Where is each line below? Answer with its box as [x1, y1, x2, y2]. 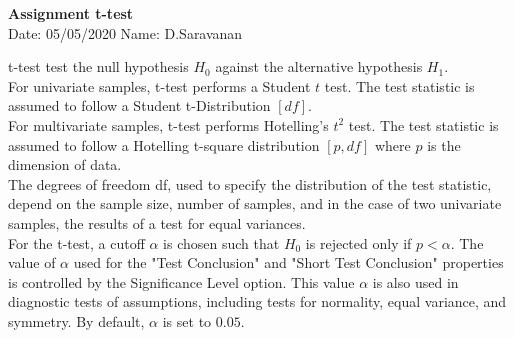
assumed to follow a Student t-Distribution [8, 95, 271, 116]
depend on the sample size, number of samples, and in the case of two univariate [8, 193, 502, 214]
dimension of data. [8, 154, 122, 175]
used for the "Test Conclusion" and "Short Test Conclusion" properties [73, 252, 504, 273]
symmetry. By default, [8, 310, 145, 331]
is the [427, 134, 461, 155]
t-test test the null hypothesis [8, 56, 189, 77]
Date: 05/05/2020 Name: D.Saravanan [8, 22, 243, 43]
